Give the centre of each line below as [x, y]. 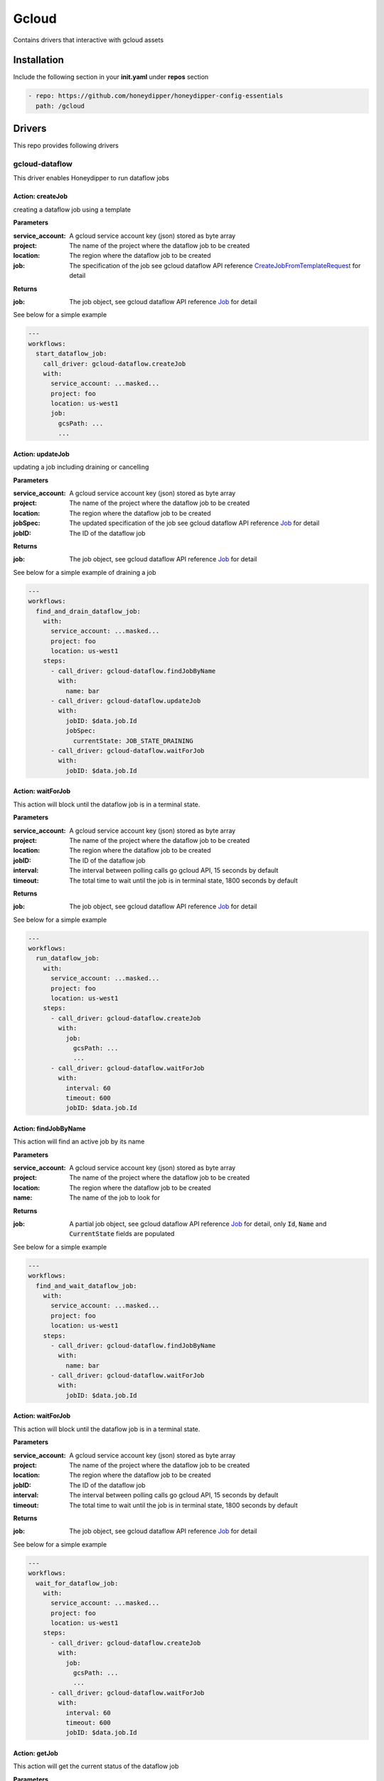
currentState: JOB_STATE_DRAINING [133, 741]
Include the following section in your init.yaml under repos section [111, 77]
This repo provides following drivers [66, 145]
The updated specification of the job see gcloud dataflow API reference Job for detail [194, 523]
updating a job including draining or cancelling [81, 467]
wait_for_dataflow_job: [77, 1583]
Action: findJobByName [49, 1128]
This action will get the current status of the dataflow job [96, 1766]
